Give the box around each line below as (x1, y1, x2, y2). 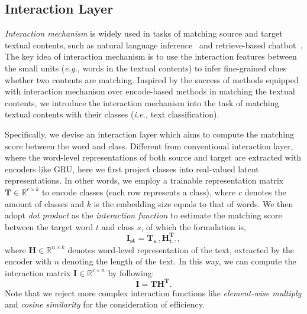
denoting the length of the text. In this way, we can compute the (62, 255, 296, 267)
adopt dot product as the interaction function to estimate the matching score (5, 209, 282, 221)
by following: (108, 266, 154, 279)
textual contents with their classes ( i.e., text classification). (5, 108, 219, 120)
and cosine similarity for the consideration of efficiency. (5, 298, 205, 310)
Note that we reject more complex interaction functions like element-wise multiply (5, 286, 302, 299)
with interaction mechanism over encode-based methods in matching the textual (5, 85, 295, 97)
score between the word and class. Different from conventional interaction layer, (5, 139, 293, 152)
